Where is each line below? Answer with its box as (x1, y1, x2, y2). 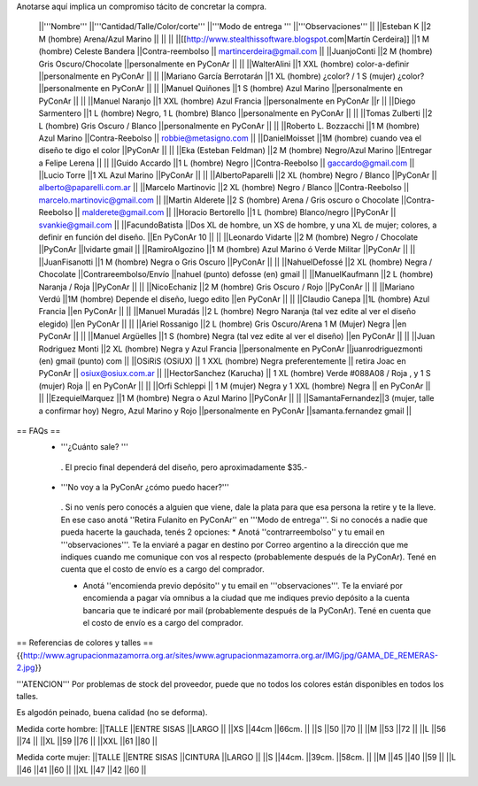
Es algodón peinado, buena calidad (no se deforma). (16, 707, 208, 718)
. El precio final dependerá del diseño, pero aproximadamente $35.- (60, 461, 308, 473)
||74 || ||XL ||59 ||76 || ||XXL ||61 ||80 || (16, 736, 158, 747)
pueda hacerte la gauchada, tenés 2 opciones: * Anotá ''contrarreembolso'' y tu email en (60, 527, 385, 537)
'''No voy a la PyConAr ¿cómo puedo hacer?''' (60, 482, 229, 493)
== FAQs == (16, 425, 61, 435)
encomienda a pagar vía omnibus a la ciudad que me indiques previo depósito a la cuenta (82, 593, 411, 604)
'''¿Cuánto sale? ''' (60, 442, 128, 452)
